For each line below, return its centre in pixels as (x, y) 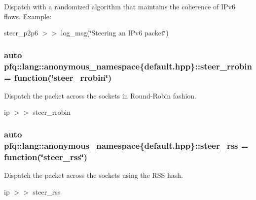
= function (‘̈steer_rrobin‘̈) (58, 77)
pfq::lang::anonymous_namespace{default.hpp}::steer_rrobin (128, 66)
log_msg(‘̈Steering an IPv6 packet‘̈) (115, 33)
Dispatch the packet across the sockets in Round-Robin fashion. (100, 95)
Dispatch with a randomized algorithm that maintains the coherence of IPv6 (120, 6)
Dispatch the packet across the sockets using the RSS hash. (93, 175)
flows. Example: (28, 16)
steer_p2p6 (21, 33)
